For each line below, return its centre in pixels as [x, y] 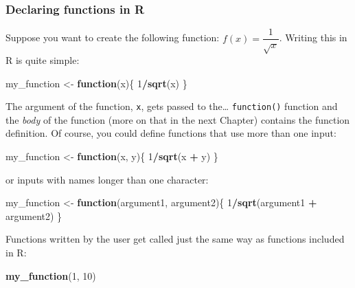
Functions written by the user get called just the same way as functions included [175, 239]
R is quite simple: [43, 60]
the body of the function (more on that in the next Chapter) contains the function [178, 119]
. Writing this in [313, 37]
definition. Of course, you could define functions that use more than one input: [171, 133]
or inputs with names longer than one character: [107, 179]
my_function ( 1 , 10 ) [51, 275]
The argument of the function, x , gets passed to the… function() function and [172, 106]
